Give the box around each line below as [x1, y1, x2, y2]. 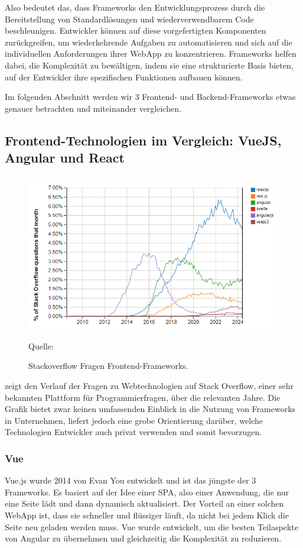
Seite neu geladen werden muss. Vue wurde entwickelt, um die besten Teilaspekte [5, 520, 298, 533]
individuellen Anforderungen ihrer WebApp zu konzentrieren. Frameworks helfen [5, 47, 297, 60]
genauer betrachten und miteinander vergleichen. [5, 102, 181, 114]
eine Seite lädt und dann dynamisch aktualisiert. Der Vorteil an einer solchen [5, 497, 284, 510]
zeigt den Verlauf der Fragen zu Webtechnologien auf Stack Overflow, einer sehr [5, 380, 294, 392]
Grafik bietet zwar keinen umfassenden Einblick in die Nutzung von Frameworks [5, 403, 296, 415]
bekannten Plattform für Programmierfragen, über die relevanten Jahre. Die [5, 391, 281, 403]
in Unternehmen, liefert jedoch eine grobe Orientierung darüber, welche [5, 414, 263, 426]
